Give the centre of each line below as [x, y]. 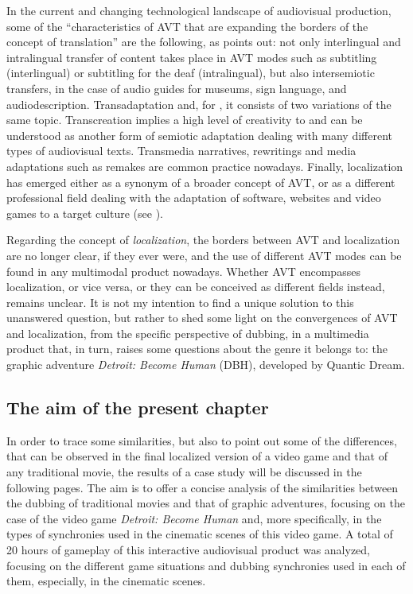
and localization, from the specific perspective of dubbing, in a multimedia [188, 333]
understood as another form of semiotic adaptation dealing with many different [199, 135]
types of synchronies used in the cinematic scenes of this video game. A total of [200, 534]
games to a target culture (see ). [85, 213]
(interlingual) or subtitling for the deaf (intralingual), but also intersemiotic [191, 73]
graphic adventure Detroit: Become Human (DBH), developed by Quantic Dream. [206, 365]
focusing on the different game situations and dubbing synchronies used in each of [206, 565]
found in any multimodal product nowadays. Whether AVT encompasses [183, 271]
